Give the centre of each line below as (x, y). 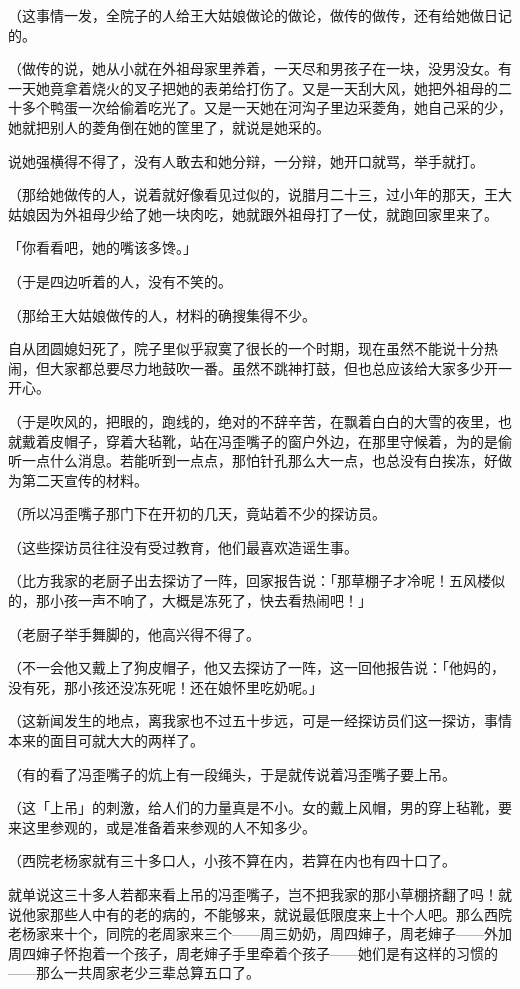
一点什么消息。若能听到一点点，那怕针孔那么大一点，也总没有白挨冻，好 (259, 460)
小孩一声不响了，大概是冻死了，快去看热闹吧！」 (210, 600)
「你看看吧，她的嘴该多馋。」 (102, 247)
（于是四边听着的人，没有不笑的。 (120, 280)
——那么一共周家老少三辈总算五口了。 (134, 972)
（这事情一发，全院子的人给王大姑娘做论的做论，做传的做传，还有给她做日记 (260, 15)
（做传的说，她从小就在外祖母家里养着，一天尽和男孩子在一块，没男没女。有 (260, 68)
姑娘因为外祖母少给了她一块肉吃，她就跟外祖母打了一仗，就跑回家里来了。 (253, 213)
